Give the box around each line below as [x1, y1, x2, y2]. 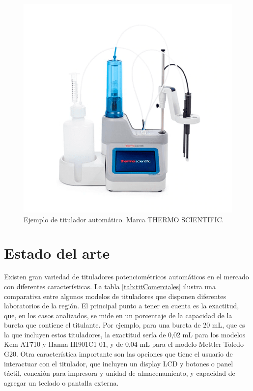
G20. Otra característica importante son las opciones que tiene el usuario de [4, 349, 233, 359]
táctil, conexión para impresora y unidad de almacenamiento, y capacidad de [4, 368, 235, 378]
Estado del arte [4, 243, 110, 263]
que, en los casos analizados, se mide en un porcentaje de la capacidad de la [4, 310, 232, 320]
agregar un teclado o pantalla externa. [4, 377, 119, 388]
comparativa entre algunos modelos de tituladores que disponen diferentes [4, 291, 226, 301]
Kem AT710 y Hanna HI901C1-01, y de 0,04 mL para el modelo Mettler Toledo [4, 339, 244, 349]
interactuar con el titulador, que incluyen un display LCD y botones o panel [4, 358, 233, 368]
